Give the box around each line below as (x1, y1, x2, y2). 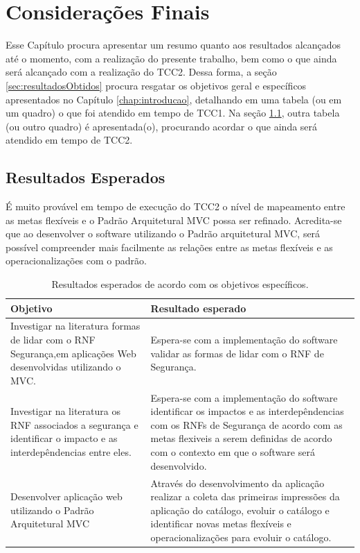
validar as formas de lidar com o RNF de (150, 346, 324, 360)
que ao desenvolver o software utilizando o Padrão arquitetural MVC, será (6, 226, 321, 241)
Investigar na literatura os (10, 404, 120, 418)
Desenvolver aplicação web (10, 489, 123, 504)
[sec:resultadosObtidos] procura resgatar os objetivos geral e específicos (6, 78, 307, 92)
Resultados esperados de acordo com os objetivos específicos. (51, 277, 309, 291)
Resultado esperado (150, 300, 246, 315)
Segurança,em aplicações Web (10, 346, 136, 360)
